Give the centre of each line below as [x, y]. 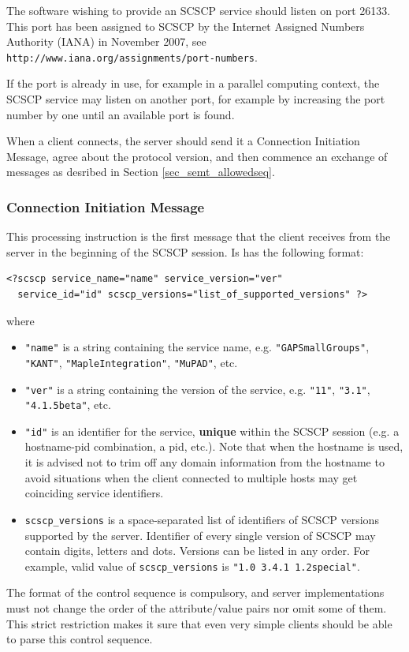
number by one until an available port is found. [121, 114]
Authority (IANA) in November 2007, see [106, 41]
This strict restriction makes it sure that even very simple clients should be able [199, 623]
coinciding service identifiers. [94, 493]
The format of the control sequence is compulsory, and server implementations [195, 592]
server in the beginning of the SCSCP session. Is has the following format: [185, 251]
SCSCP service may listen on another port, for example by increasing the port [196, 99]
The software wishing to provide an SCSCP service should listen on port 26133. [199, 10]
